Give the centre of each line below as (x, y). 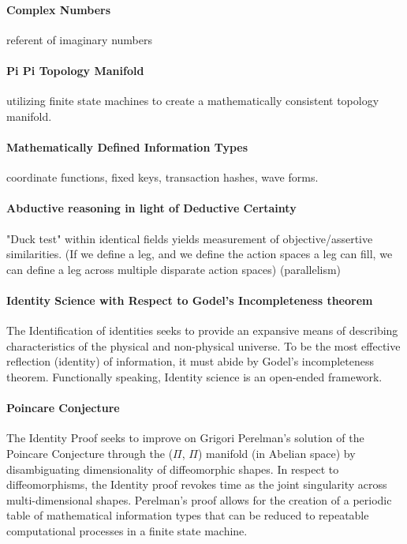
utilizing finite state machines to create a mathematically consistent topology (193, 101)
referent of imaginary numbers (79, 39)
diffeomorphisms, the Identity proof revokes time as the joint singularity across (197, 484)
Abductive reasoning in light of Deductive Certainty (151, 208)
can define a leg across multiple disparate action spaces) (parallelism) (174, 269)
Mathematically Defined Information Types (127, 146)
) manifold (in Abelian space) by (276, 453)
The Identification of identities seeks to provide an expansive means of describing (202, 330)
